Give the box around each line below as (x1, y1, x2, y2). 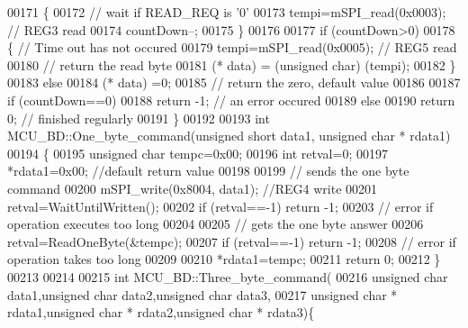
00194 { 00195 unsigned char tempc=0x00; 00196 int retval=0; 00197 (7, 143, 388, 162)
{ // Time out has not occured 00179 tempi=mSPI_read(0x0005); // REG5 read (7, 38, 457, 57)
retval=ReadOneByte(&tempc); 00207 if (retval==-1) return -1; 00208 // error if (7, 232, 456, 251)
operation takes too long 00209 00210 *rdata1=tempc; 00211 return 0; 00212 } (7, 250, 441, 269)
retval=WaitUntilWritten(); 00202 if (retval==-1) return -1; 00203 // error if (7, 196, 434, 215)
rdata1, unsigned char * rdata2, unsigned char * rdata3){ (7, 303, 315, 322)
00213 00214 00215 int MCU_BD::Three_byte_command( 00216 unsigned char (7, 267, 448, 286)
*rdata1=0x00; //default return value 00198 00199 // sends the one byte (7, 161, 409, 180)
